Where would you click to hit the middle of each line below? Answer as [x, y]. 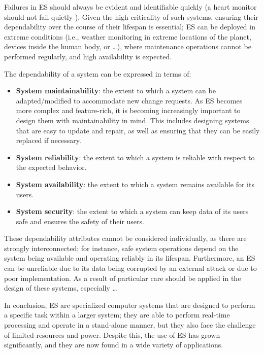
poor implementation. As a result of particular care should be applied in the [123, 278]
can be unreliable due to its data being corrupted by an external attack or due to [130, 268]
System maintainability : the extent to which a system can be [116, 91]
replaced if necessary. [48, 140]
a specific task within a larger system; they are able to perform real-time [117, 315]
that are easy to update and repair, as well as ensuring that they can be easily [138, 130]
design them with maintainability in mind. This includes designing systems [133, 120]
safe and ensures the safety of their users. [80, 221]
